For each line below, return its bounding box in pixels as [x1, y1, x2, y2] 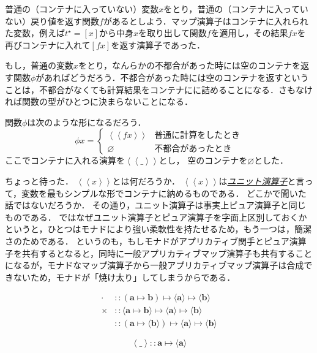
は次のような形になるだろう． [27, 115, 146, 128]
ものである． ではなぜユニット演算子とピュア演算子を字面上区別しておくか [5, 210, 307, 223]
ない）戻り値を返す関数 [5, 14, 99, 27]
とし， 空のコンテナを [158, 154, 248, 167]
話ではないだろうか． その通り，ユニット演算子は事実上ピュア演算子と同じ [5, 199, 306, 211]
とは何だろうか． [112, 174, 180, 187]
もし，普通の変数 [5, 59, 73, 72]
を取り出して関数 [138, 26, 207, 39]
